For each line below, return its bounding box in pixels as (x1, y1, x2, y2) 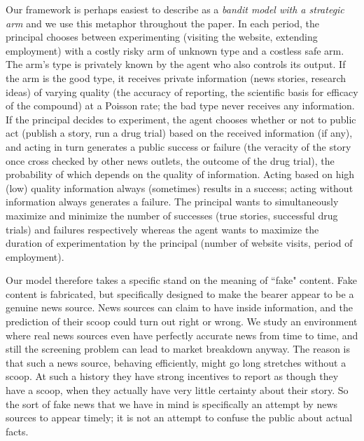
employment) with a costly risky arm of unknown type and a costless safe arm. (6, 43, 344, 57)
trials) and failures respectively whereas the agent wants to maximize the (6, 222, 319, 236)
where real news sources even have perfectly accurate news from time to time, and (6, 327, 358, 342)
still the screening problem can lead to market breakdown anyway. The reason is (6, 341, 351, 356)
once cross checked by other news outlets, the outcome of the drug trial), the (6, 153, 335, 168)
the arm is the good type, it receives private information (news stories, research (6, 70, 346, 85)
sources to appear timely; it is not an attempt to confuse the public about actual (6, 410, 353, 425)
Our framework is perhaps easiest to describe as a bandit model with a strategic (6, 2, 344, 16)
